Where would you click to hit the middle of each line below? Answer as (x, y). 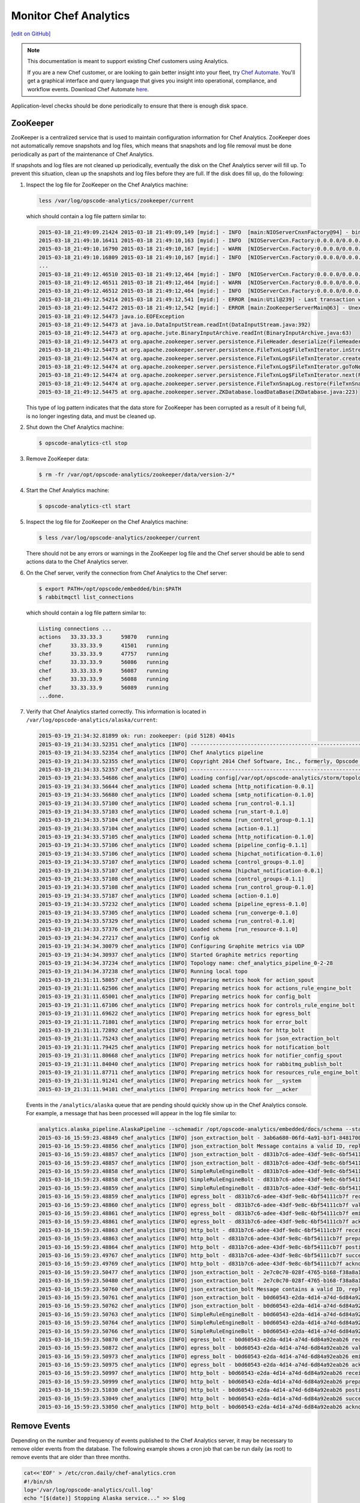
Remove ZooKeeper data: (58, 458)
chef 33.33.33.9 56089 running (104, 687)
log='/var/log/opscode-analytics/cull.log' (89, 1490)
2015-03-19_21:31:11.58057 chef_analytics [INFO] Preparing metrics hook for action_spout (176, 980)
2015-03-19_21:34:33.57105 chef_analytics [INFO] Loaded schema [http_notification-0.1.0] (176, 837)
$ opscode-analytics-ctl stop (83, 443)
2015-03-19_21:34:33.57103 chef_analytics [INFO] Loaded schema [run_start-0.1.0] (164, 811)
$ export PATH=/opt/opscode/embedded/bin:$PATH (110, 589)
